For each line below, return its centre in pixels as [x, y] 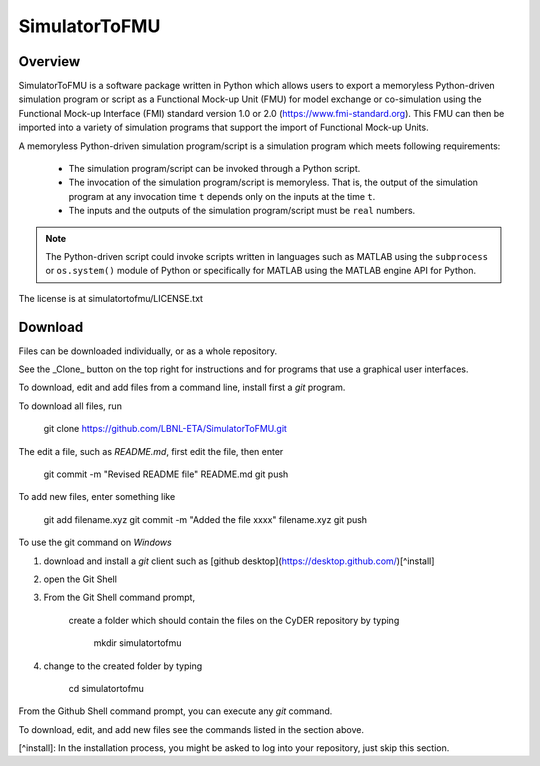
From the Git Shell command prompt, [119, 597]
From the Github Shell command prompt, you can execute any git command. [175, 711]
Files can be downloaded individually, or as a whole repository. [148, 351]
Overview [49, 61]
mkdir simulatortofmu [137, 643]
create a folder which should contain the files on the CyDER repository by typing [234, 620]
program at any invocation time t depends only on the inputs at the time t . [222, 196]
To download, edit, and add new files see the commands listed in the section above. [191, 729]
